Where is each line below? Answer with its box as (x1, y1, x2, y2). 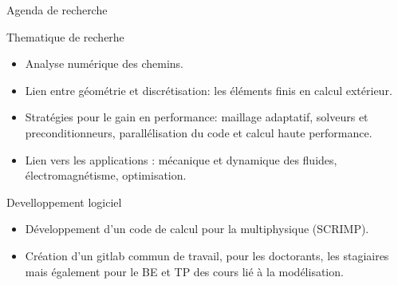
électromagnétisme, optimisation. (25, 167, 187, 184)
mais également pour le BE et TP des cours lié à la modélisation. (25, 263, 344, 279)
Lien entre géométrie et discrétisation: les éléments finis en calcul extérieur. (25, 81, 392, 98)
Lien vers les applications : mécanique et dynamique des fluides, (25, 151, 337, 168)
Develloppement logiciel (6, 193, 122, 210)
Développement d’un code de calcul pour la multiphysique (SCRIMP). (25, 220, 369, 237)
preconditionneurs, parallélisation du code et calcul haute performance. (25, 124, 372, 141)
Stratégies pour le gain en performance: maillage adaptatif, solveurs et (25, 109, 368, 125)
